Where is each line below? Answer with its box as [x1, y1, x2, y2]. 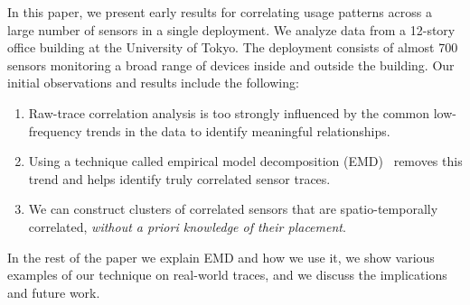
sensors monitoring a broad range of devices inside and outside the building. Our [7, 55, 455, 74]
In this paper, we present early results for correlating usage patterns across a [7, 3, 432, 21]
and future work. [7, 282, 100, 301]
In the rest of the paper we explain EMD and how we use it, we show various [7, 247, 435, 266]
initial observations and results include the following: [7, 73, 299, 92]
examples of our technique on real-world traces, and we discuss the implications [7, 265, 447, 284]
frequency [28, 121, 82, 140]
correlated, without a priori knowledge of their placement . [28, 217, 346, 236]
